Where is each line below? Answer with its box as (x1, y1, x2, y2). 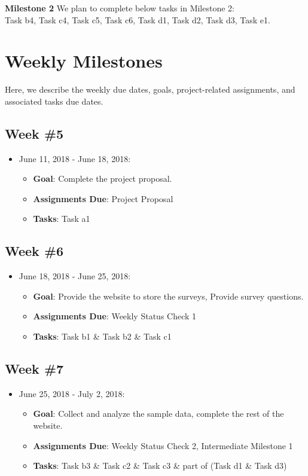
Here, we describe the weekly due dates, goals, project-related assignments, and (5, 83, 295, 96)
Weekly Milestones (5, 48, 163, 73)
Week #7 (5, 359, 64, 378)
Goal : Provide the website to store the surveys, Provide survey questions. (33, 289, 304, 302)
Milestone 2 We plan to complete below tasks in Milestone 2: (5, 2, 234, 14)
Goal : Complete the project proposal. (33, 172, 172, 185)
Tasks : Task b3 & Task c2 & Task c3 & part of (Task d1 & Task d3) (33, 459, 287, 472)
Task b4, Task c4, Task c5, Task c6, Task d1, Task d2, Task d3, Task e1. (5, 13, 270, 26)
